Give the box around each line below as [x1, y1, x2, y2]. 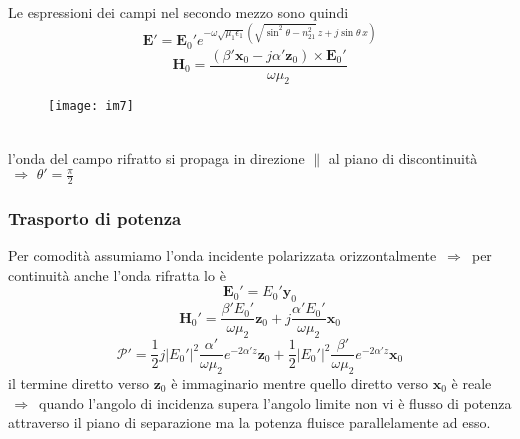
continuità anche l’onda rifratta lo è [8, 264, 226, 285]
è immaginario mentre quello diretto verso [171, 373, 429, 393]
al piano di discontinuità [328, 147, 478, 168]
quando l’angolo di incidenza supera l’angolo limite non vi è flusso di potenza [39, 392, 512, 413]
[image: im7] [48, 99, 134, 114]
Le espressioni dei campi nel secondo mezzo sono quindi [8, 2, 349, 22]
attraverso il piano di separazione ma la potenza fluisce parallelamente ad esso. [8, 412, 491, 433]
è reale [451, 373, 492, 393]
